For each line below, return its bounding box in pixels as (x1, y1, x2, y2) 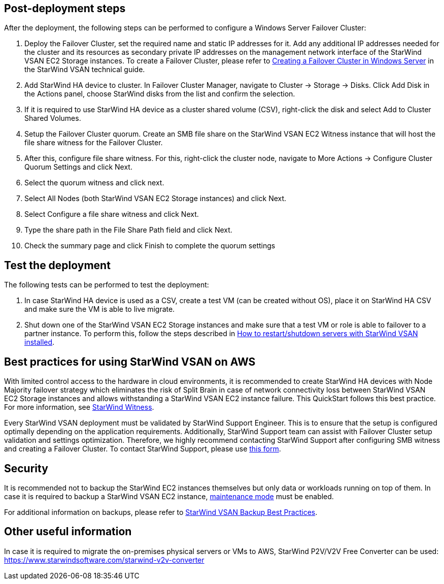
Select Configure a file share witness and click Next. (24, 210, 199, 219)
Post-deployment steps (4, 2, 126, 15)
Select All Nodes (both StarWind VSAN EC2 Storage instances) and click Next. (24, 194, 287, 203)
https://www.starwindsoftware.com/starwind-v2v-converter (4, 555, 204, 564)
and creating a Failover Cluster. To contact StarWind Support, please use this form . (4, 444, 281, 453)
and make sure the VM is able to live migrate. (24, 305, 175, 314)
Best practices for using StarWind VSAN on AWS (4, 355, 256, 368)
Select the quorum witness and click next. (24, 178, 164, 187)
